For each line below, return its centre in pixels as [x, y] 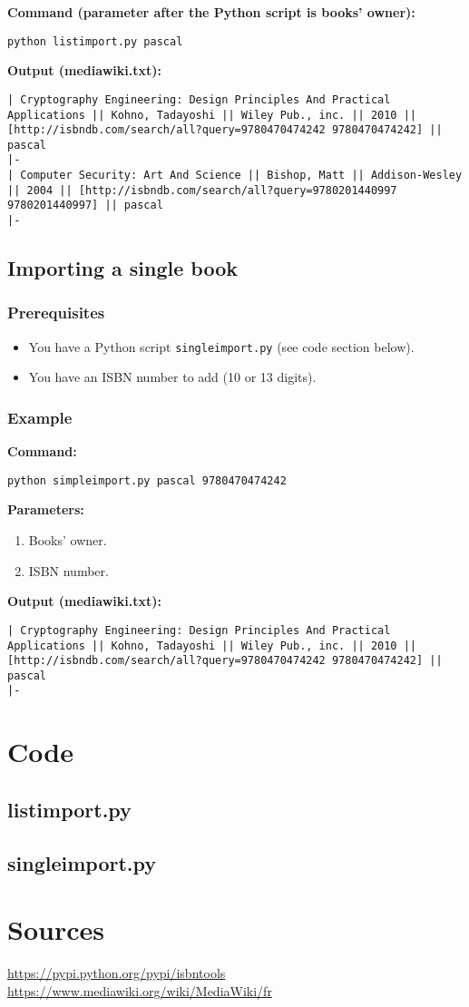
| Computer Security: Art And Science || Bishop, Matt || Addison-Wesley [235, 176]
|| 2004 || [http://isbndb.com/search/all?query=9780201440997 [202, 190]
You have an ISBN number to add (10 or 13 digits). [172, 377]
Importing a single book [122, 268]
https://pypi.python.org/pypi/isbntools [117, 973]
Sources [56, 929]
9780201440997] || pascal [85, 205]
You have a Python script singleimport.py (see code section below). [221, 346]
